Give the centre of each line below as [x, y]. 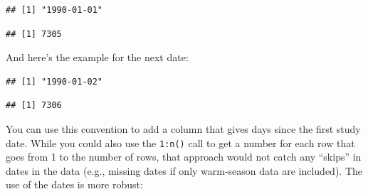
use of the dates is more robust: [74, 184]
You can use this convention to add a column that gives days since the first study [183, 128]
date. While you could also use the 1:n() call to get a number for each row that [180, 142]
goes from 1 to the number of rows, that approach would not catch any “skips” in [184, 157]
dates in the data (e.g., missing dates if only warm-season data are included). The [184, 170]
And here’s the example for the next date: [97, 57]
